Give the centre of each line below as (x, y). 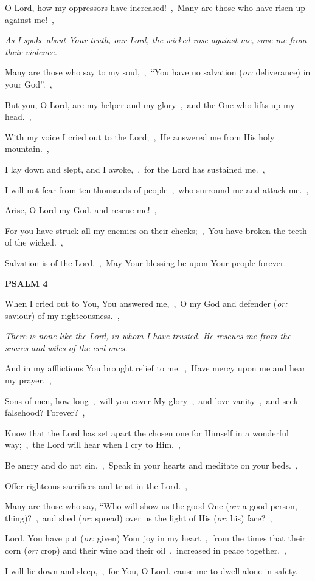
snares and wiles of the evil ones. (66, 347)
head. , (18, 116)
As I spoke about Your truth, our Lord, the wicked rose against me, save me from (156, 40)
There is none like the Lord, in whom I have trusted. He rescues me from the (148, 336)
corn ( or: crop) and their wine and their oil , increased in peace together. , (146, 550)
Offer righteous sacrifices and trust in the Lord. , (96, 485)
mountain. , (27, 149)
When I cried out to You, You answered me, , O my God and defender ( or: (146, 304)
